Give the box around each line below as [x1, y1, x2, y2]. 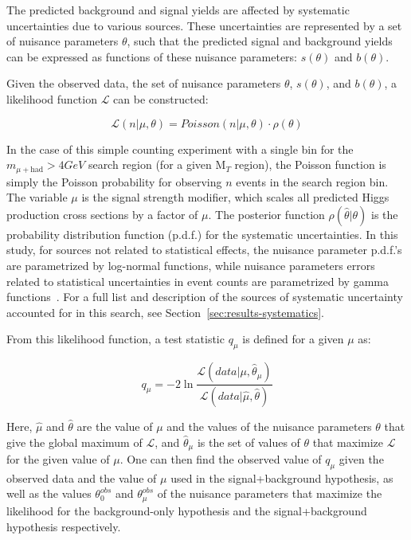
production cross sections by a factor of [6, 205, 198, 222]
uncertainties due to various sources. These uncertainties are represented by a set [6, 17, 402, 33]
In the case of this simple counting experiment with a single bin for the [6, 140, 354, 157]
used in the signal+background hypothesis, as [170, 469, 393, 486]
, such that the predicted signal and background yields [127, 33, 393, 49]
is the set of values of [197, 433, 300, 450]
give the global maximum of [6, 433, 143, 450]
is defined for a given [242, 331, 344, 347]
